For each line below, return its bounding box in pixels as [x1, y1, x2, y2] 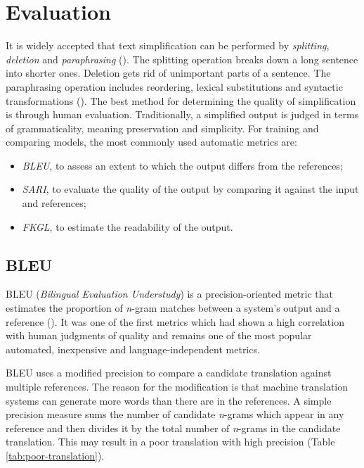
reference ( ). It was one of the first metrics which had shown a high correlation [6, 314, 344, 329]
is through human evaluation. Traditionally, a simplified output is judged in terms [6, 107, 359, 122]
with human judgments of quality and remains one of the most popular [6, 328, 312, 343]
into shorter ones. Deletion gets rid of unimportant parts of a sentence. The [6, 65, 331, 80]
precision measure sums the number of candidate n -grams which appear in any [6, 407, 344, 422]
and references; [22, 196, 86, 210]
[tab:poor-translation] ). [6, 448, 105, 462]
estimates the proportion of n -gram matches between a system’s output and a [6, 301, 340, 315]
